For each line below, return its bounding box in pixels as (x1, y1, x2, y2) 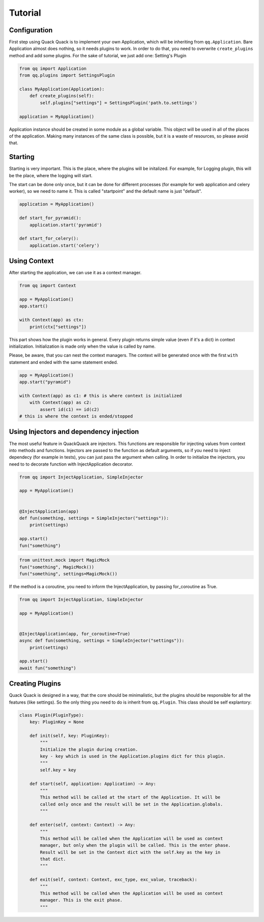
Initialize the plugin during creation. (40, 747, 138, 752)
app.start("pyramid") (19, 379, 71, 385)
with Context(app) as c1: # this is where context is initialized (19, 393, 182, 399)
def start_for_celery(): (19, 236, 79, 241)
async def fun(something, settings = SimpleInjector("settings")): (19, 638, 185, 643)
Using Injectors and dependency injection (9, 427, 139, 436)
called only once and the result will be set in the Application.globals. (40, 801, 223, 807)
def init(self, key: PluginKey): (29, 733, 110, 738)
